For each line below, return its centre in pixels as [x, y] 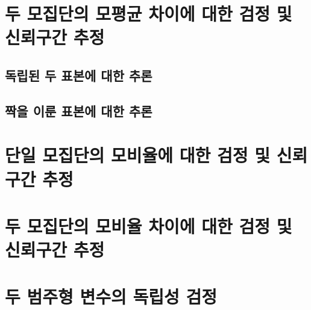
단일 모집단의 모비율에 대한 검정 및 [138, 155]
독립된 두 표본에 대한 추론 [79, 75]
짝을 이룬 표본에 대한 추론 [79, 110]
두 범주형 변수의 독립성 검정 [111, 296]
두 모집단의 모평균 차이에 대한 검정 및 [149, 14]
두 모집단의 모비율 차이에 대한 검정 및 [149, 225]
